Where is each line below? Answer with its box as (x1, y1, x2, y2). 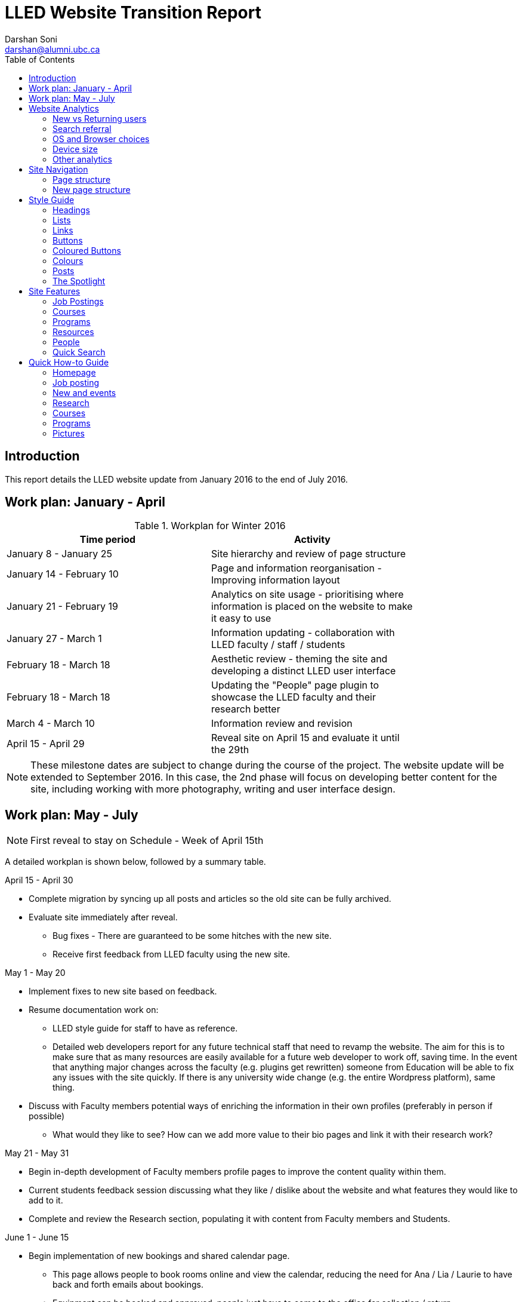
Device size (52, 143, 98, 154)
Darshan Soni (5, 33, 58, 44)
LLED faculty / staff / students (211, 638, 345, 651)
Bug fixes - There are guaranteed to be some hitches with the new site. (52, 931, 332, 941)
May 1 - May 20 (5, 968, 66, 978)
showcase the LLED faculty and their (211, 691, 376, 704)
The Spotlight (52, 275, 106, 286)
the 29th (211, 744, 249, 756)
